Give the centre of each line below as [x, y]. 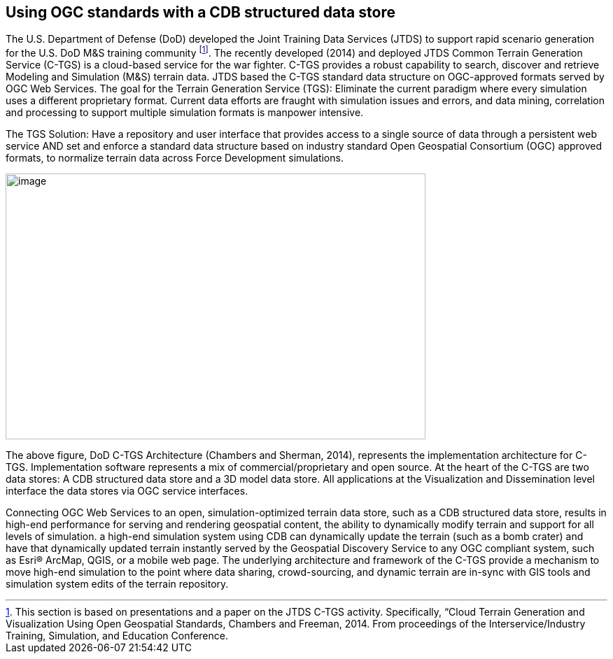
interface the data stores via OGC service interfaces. [127, 491]
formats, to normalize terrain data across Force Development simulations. [175, 158]
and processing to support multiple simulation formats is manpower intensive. [185, 113]
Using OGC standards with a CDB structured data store [200, 12]
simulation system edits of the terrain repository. [117, 584]
